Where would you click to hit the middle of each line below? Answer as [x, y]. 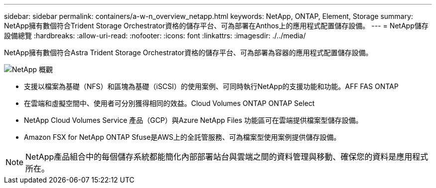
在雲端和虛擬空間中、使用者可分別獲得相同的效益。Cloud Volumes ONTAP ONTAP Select [169, 103]
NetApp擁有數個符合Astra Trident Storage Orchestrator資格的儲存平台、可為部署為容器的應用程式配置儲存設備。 [188, 52]
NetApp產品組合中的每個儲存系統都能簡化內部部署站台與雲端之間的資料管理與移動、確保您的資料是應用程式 [227, 157]
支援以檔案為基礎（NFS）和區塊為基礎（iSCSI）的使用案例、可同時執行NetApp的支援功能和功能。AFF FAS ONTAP [211, 86]
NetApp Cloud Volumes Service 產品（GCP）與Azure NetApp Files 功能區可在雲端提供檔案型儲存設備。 [193, 120]
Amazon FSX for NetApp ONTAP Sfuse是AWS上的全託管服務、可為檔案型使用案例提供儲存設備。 [182, 137]
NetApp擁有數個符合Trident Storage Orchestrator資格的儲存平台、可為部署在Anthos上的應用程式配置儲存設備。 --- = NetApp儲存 [216, 26]
